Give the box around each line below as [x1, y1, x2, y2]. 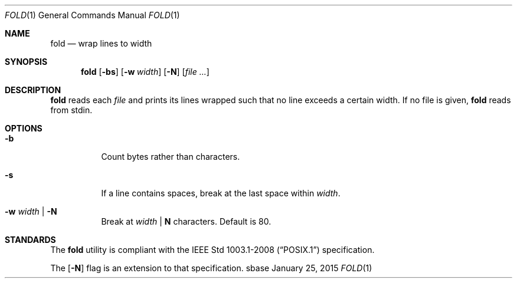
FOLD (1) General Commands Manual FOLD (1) [5, 10, 180, 20]
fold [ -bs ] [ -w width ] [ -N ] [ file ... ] [81, 67, 210, 77]
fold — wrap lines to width [50, 38, 152, 48]
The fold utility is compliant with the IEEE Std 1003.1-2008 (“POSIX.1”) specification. [50, 245, 375, 255]
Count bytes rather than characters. [101, 152, 240, 162]
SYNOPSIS [5, 57, 48, 67]
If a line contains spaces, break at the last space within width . [101, 188, 341, 198]
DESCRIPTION [5, 85, 61, 95]
